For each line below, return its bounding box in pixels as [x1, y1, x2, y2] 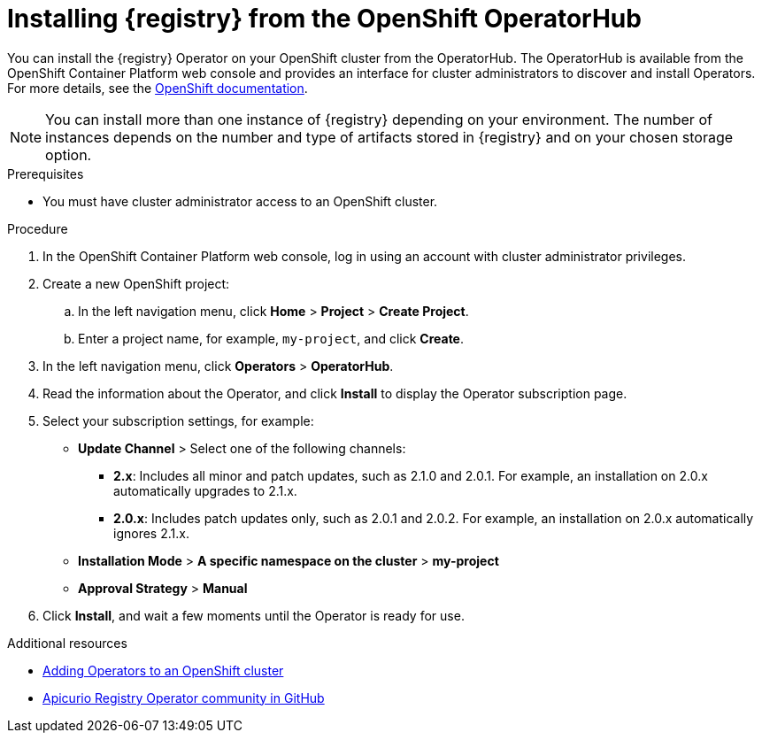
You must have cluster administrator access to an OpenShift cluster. [42, 193, 438, 209]
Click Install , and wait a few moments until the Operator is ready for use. [42, 607, 465, 623]
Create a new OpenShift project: [42, 275, 230, 291]
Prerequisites [7, 166, 84, 181]
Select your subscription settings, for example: [42, 412, 314, 428]
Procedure [7, 220, 68, 236]
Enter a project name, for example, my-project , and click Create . [78, 330, 465, 346]
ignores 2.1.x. [113, 525, 189, 541]
